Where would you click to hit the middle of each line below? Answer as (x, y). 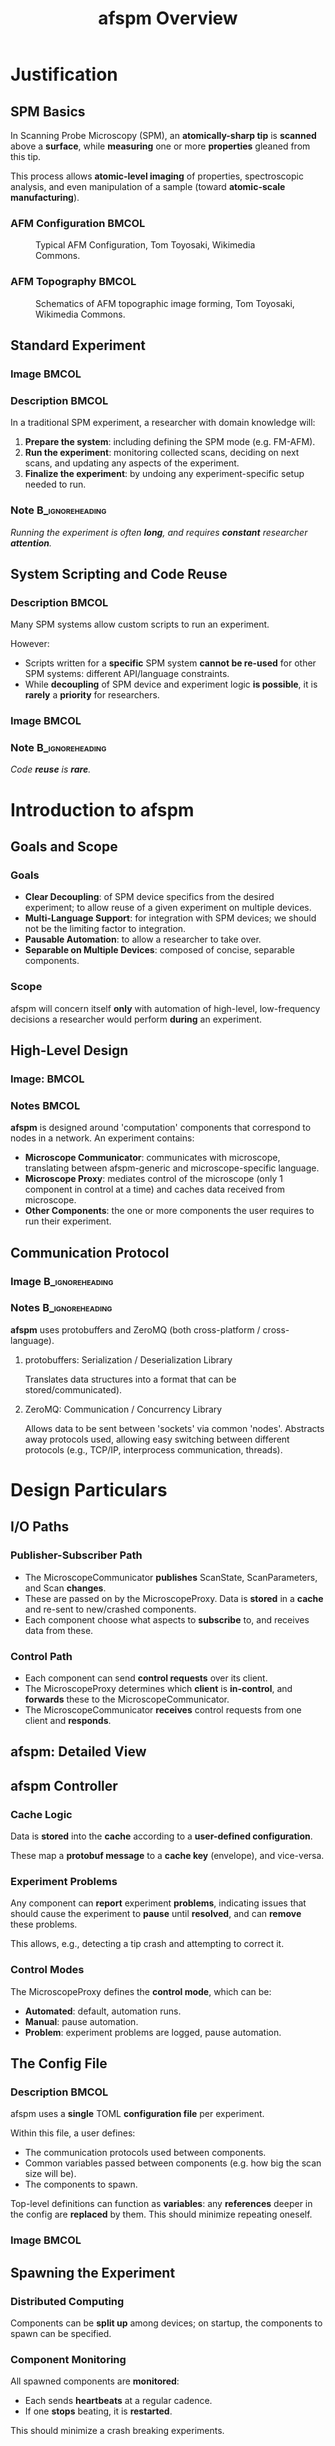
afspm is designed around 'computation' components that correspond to (161, 1128)
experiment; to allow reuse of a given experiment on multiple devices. (168, 908)
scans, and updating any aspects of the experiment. (132, 463)
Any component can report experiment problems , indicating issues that (158, 1903)
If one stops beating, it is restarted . (98, 2411)
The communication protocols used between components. (145, 2153)
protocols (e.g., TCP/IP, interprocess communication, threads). (153, 1449)
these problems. (44, 1924)
